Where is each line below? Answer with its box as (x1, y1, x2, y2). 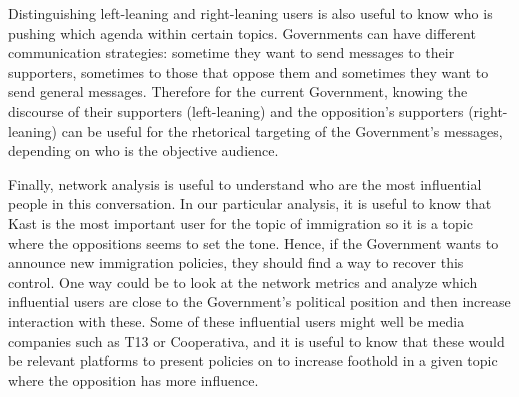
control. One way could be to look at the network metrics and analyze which (8, 271, 478, 292)
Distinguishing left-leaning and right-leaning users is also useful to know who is (8, 3, 493, 23)
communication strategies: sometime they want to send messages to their (8, 42, 455, 63)
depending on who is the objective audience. (8, 140, 279, 161)
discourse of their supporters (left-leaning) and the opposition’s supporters (8, 100, 464, 121)
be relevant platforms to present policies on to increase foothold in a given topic (8, 350, 498, 371)
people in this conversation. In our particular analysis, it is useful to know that (8, 193, 492, 214)
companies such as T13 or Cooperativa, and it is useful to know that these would (8, 330, 505, 351)
